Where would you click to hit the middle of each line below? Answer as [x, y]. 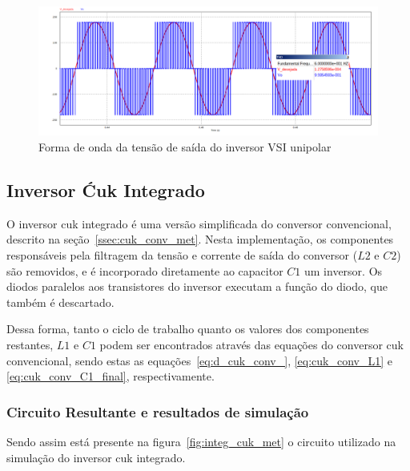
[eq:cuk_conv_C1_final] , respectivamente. [111, 376]
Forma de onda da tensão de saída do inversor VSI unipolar [185, 147]
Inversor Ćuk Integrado [106, 190]
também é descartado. [60, 302]
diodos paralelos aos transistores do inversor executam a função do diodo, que [197, 286]
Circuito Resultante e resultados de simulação [158, 411]
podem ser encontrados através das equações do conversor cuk [251, 345]
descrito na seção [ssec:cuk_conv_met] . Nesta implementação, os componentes [200, 239]
